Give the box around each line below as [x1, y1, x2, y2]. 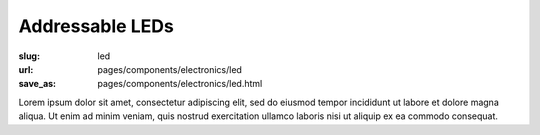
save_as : [18, 78, 57, 90]
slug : [18, 50, 40, 62]
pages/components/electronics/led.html [97, 78, 263, 90]
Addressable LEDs [18, 15, 174, 37]
